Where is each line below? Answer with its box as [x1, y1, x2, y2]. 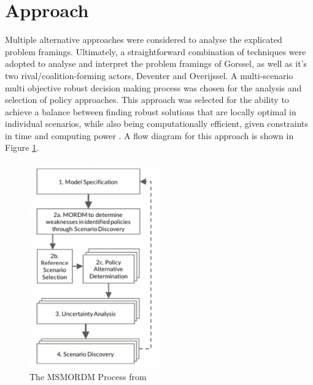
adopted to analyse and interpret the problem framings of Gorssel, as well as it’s [5, 57, 307, 70]
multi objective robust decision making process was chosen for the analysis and [5, 81, 302, 94]
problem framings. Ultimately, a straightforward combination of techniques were [5, 45, 306, 58]
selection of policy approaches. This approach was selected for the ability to [5, 93, 289, 106]
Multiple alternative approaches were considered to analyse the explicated [5, 33, 282, 46]
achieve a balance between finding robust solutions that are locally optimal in [5, 105, 296, 118]
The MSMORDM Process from [29, 370, 147, 383]
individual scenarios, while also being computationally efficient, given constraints [5, 117, 308, 130]
